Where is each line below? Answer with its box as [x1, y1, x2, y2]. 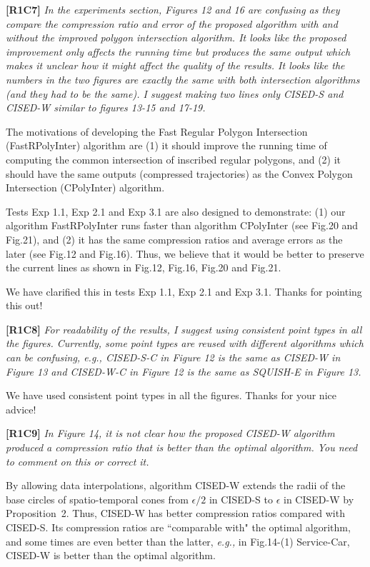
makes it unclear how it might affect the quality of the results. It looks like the [6, 58, 345, 73]
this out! [6, 298, 43, 313]
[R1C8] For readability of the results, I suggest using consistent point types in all [6, 321, 362, 336]
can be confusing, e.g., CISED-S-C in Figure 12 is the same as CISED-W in [6, 350, 341, 365]
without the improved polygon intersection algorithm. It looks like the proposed [6, 30, 346, 45]
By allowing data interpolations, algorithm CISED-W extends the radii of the [6, 478, 346, 493]
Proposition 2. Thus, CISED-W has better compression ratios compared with [6, 506, 345, 521]
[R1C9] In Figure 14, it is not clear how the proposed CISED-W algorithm [6, 426, 335, 441]
